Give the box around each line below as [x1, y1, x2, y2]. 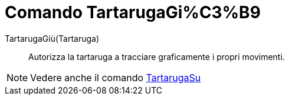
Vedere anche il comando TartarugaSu [30, 71, 201, 84]
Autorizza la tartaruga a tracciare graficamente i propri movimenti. [28, 51, 285, 62]
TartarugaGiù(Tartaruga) [5, 33, 100, 44]
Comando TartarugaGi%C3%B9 [5, 2, 261, 22]
